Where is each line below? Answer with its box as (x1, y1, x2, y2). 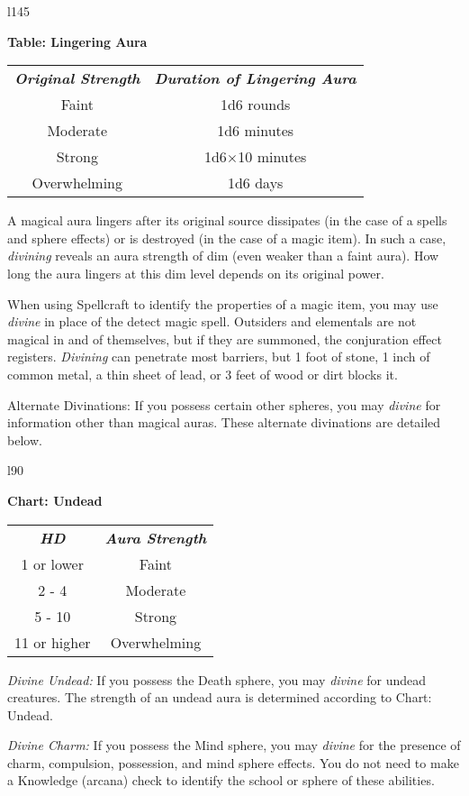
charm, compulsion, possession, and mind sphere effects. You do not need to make (7, 753, 459, 772)
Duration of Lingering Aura (154, 68, 356, 89)
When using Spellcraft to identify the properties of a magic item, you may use (7, 294, 438, 313)
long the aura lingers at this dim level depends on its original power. (7, 263, 384, 282)
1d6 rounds (220, 94, 291, 115)
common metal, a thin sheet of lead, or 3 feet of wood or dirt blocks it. (7, 364, 398, 383)
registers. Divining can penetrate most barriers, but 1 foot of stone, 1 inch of (7, 347, 430, 366)
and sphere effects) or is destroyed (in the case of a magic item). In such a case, (7, 228, 446, 247)
